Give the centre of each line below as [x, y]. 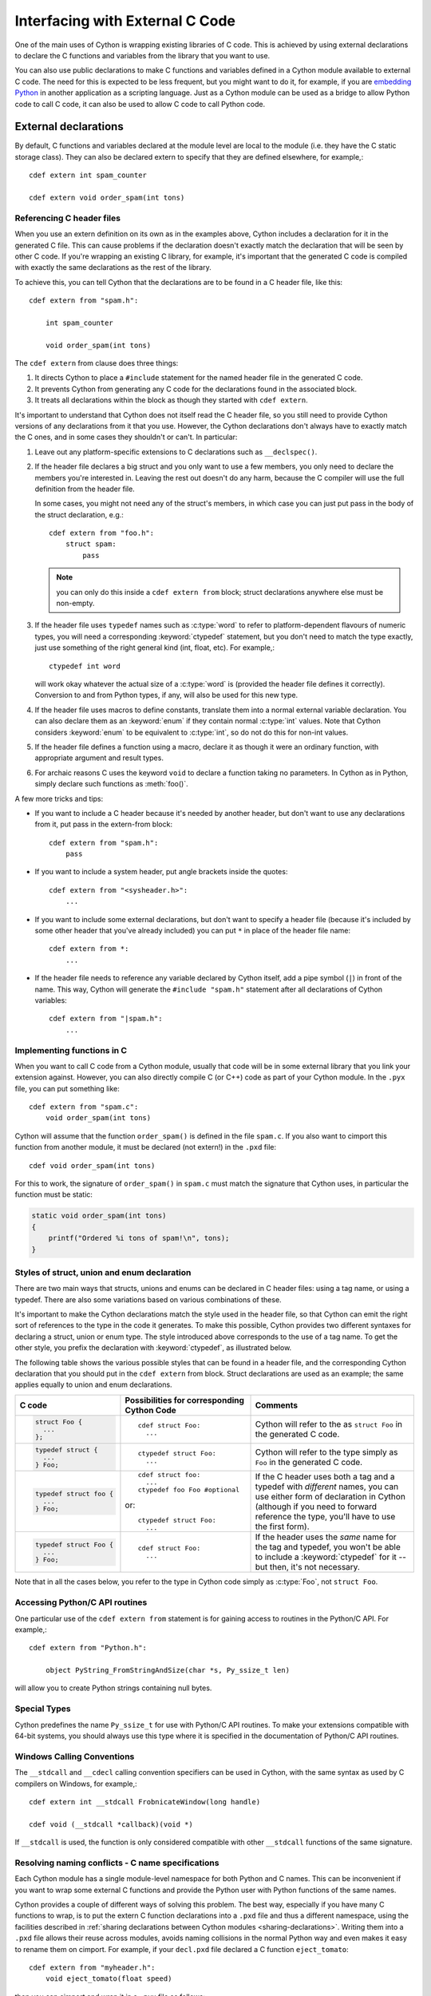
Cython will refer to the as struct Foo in [329, 1424]
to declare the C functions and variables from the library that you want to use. [142, 55]
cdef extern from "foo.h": [102, 533]
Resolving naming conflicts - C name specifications [117, 1863]
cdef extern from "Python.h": [88, 1648]
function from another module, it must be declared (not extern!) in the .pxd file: [146, 1147]
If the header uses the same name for [326, 1537]
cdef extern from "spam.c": [84, 1107]
